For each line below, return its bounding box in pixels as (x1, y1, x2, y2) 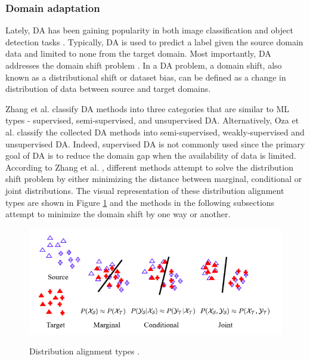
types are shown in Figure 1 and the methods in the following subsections (5, 196, 275, 208)
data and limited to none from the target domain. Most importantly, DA (5, 47, 271, 60)
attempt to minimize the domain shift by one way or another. (5, 208, 231, 220)
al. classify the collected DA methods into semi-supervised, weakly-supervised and (5, 125, 305, 138)
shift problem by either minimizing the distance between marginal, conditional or (5, 172, 302, 185)
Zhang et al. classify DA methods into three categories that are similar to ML (5, 102, 290, 115)
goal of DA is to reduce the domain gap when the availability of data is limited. (5, 149, 296, 162)
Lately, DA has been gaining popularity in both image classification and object (5, 24, 293, 36)
